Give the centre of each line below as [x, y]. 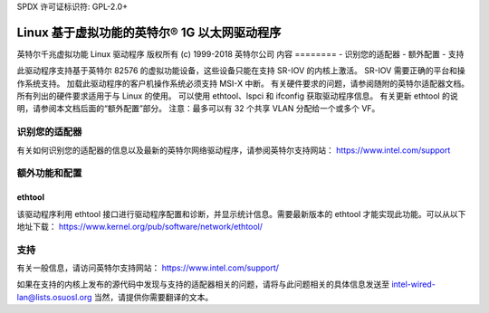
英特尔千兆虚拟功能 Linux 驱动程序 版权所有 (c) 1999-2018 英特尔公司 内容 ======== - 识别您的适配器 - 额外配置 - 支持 [240, 53]
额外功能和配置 [49, 174]
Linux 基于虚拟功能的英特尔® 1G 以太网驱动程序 [149, 32]
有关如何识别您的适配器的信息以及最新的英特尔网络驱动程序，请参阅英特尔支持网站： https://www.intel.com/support [234, 150]
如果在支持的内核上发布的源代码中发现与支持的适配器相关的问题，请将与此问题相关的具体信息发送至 [203, 284]
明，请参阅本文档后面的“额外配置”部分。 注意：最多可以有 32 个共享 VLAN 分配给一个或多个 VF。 [198, 109]
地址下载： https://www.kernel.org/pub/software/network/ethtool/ [139, 226]
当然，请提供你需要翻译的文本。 [153, 297]
